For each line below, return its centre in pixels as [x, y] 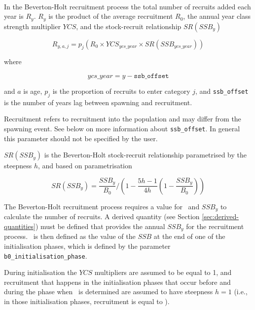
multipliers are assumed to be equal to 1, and [163, 272]
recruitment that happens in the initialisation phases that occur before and [117, 282]
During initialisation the [40, 272]
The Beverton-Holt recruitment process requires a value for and [102, 206]
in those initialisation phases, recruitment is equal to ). [87, 301]
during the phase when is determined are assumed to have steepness [109, 291]
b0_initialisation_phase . [46, 255]
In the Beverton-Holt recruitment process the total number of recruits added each [127, 6]
